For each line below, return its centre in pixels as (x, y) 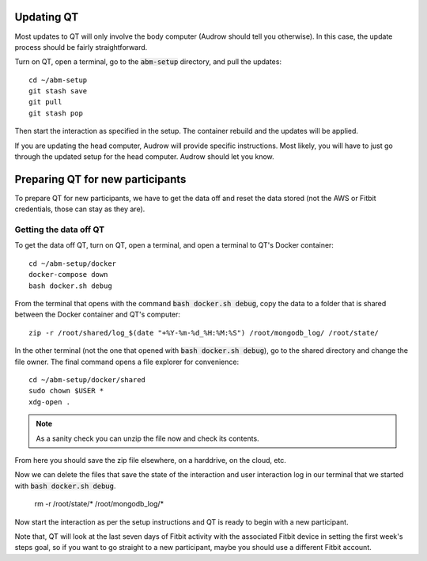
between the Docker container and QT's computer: (98, 315)
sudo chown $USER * (66, 391)
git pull (45, 102)
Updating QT (47, 17)
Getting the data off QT (60, 229)
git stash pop (56, 113)
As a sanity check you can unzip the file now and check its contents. (148, 438)
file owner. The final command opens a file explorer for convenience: (127, 362)
